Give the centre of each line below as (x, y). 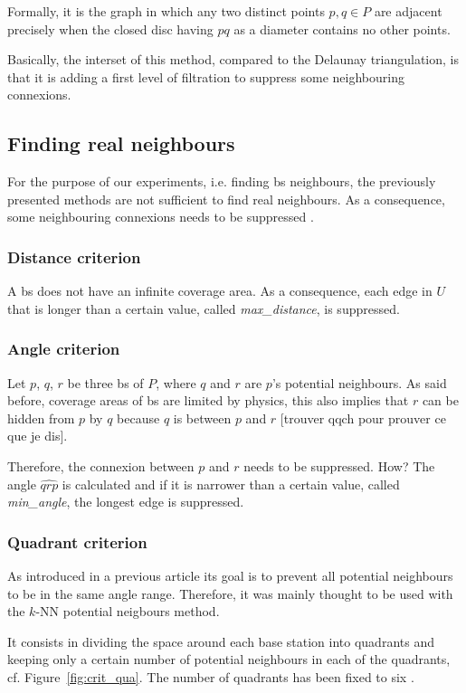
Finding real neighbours (121, 143)
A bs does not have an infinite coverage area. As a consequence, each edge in (220, 291)
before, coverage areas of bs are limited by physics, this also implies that (208, 400)
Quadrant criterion (77, 541)
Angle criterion (64, 349)
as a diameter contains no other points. (342, 28)
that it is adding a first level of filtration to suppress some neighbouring (206, 76)
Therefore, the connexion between (101, 465)
